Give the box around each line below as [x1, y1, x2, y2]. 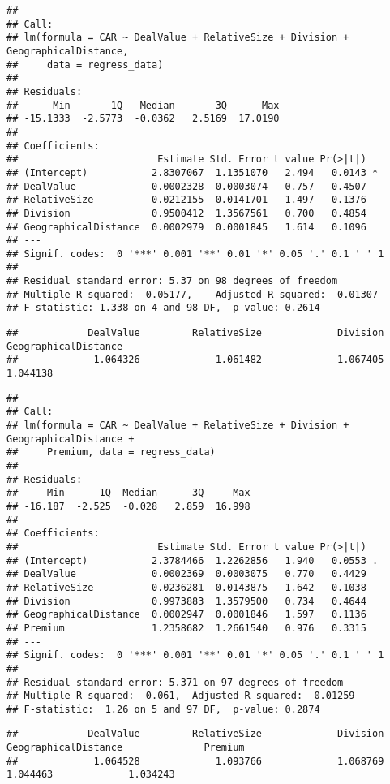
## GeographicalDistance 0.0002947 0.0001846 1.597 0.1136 [6, 609, 366, 621]
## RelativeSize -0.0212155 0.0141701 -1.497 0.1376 [6, 194, 366, 206]
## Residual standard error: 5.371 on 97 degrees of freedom [6, 676, 344, 688]
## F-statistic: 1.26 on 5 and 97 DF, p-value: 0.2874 [6, 703, 320, 715]
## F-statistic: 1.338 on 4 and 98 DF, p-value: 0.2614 [6, 302, 320, 314]
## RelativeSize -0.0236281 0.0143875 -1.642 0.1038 [6, 581, 366, 593]
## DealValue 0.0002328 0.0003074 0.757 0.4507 [6, 180, 366, 192]
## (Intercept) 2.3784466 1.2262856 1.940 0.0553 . [6, 554, 379, 566]
